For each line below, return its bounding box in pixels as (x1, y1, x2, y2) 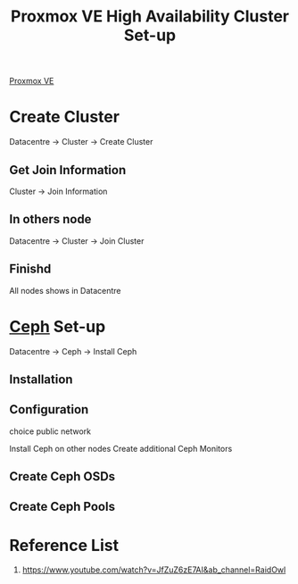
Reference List (9, 535, 119, 555)
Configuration (9, 402, 89, 417)
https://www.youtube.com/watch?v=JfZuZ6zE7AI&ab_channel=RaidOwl (21, 564, 286, 575)
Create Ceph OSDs (9, 469, 116, 484)
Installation (9, 371, 73, 387)
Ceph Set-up (9, 316, 106, 337)
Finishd (9, 262, 52, 277)
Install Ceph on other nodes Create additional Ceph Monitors (9, 443, 233, 454)
